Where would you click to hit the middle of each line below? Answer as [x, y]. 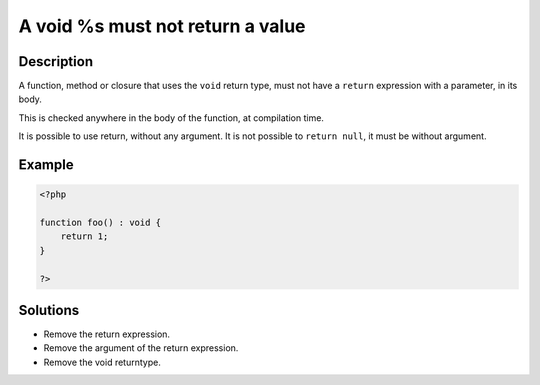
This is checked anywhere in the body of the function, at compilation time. [171, 117]
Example [46, 165]
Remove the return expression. [106, 334]
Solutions [49, 310]
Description [56, 61]
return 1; [84, 236]
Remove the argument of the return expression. [141, 348]
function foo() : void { [100, 223]
